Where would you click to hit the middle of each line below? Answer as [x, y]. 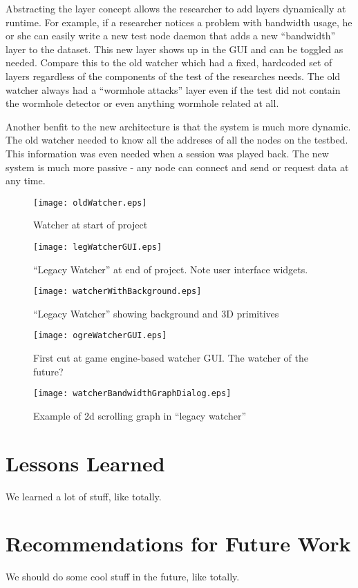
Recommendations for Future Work [178, 543]
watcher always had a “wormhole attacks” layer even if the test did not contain [173, 89]
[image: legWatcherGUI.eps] [98, 247]
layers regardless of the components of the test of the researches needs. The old [173, 76]
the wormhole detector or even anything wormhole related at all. [142, 103]
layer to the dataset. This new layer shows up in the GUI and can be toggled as [175, 49]
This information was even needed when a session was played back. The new [167, 153]
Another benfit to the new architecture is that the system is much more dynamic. [178, 126]
